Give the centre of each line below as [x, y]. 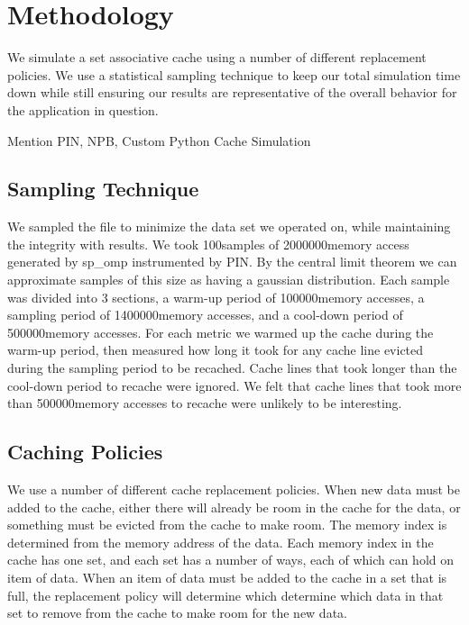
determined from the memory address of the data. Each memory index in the [221, 542]
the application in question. [83, 109]
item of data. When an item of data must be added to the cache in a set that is [227, 577]
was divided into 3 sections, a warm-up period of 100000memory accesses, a [216, 297]
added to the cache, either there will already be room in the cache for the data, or [234, 507]
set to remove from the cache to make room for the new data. [177, 613]
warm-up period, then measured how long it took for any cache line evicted [216, 350]
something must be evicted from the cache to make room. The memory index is [227, 525]
